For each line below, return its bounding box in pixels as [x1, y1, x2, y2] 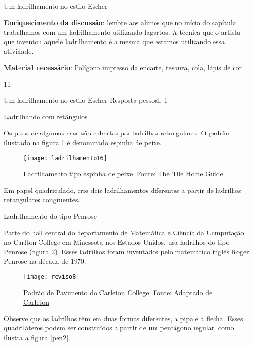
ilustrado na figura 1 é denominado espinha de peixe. [4, 137, 162, 147]
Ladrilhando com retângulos [4, 111, 88, 121]
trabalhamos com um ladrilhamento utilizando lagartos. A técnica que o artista [4, 27, 241, 37]
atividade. [4, 46, 34, 56]
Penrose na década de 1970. [4, 256, 86, 266]
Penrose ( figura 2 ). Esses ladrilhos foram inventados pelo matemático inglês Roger [4, 246, 249, 256]
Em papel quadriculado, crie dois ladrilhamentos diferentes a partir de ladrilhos [4, 185, 241, 195]
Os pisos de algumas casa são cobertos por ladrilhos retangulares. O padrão [4, 128, 230, 138]
